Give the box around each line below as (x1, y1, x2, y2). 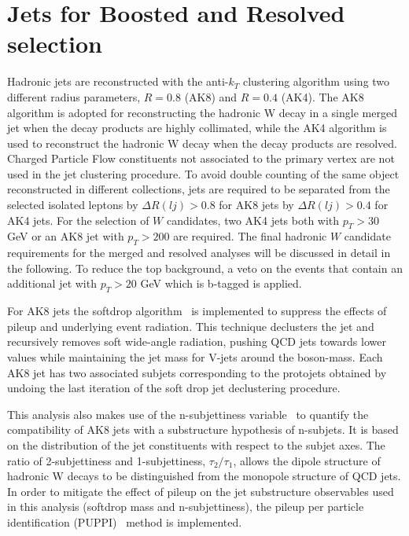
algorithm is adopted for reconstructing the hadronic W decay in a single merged (7, 104, 397, 120)
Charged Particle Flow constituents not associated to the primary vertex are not (7, 150, 395, 167)
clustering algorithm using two (242, 73, 390, 90)
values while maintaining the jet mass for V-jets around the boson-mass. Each (7, 349, 383, 365)
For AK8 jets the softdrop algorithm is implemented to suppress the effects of (7, 303, 387, 319)
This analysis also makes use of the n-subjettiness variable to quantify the (7, 406, 369, 422)
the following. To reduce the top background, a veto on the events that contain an (7, 259, 403, 276)
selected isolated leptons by (7, 196, 138, 213)
